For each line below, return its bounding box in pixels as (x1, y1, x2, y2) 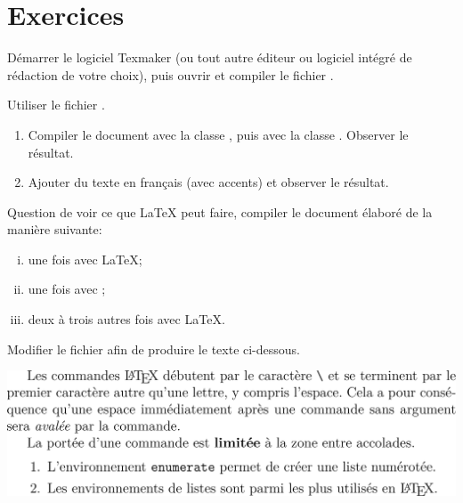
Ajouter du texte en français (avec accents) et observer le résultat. (28, 173, 389, 191)
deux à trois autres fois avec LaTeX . (28, 310, 225, 329)
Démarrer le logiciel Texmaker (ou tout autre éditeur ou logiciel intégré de (7, 48, 412, 67)
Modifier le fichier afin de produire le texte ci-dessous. (7, 339, 300, 358)
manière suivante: (7, 220, 102, 239)
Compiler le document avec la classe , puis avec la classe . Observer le (28, 125, 409, 143)
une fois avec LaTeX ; (28, 249, 142, 268)
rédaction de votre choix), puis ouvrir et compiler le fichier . (7, 65, 334, 84)
